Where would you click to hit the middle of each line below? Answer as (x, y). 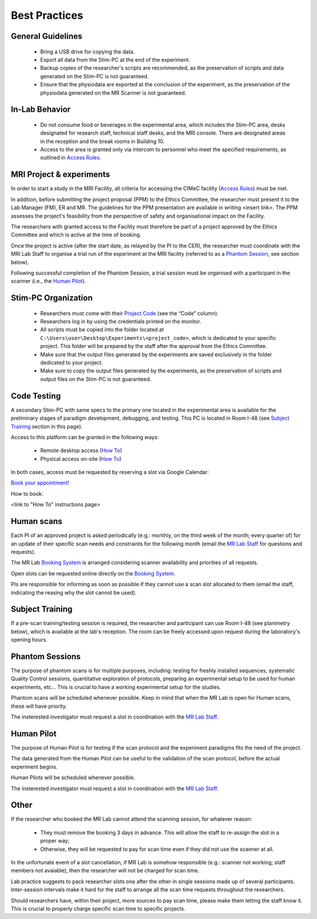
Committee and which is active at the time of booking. (76, 235)
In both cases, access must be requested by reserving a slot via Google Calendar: (110, 472)
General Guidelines (46, 36)
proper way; (55, 841)
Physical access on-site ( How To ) (81, 459)
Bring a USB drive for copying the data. (87, 51)
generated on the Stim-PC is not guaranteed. (95, 76)
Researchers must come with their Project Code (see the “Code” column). (129, 313)
